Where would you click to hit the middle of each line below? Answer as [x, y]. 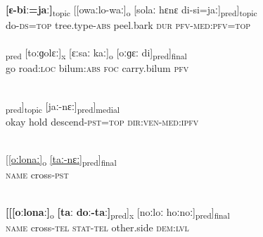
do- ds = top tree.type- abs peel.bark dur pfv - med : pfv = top [128, 25]
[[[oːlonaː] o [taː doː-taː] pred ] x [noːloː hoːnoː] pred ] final [118, 213]
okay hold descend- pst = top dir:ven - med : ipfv [102, 121]
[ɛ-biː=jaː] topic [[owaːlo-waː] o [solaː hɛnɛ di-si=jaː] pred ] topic [131, 10]
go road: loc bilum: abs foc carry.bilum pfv [97, 68]
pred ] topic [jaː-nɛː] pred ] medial [63, 107]
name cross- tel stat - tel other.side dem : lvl [97, 227]
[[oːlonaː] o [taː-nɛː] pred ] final [61, 159]
